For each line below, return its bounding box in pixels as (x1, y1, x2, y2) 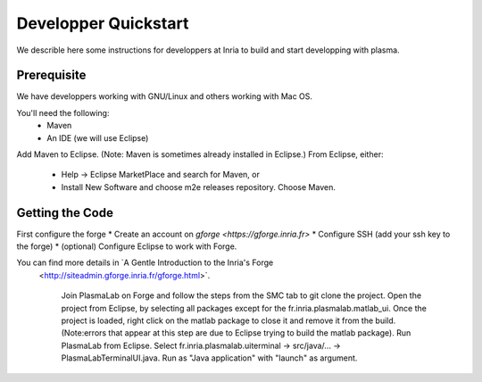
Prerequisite (16, 68, 87, 83)
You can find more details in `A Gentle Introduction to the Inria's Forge (16, 257, 274, 268)
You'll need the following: (16, 107, 110, 118)
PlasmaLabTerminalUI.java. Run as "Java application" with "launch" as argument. (61, 353, 358, 363)
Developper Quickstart (16, 13, 189, 33)
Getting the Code (16, 205, 113, 220)
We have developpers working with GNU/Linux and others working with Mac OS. (16, 91, 312, 102)
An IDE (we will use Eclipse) (46, 132, 149, 143)
